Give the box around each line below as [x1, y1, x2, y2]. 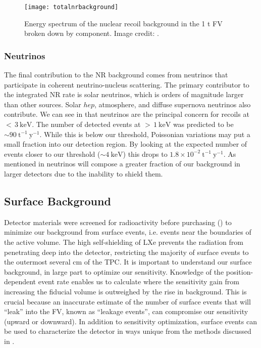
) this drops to [123, 148, 168, 159]
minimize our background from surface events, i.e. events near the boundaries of [4, 227, 251, 237]
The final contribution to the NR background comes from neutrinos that [4, 69, 228, 80]
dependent [4, 276, 36, 287]
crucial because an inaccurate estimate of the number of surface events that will [4, 296, 251, 307]
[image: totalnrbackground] [24, 4, 119, 11]
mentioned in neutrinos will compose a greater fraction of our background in [4, 158, 240, 169]
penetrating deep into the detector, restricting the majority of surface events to [4, 246, 249, 257]
